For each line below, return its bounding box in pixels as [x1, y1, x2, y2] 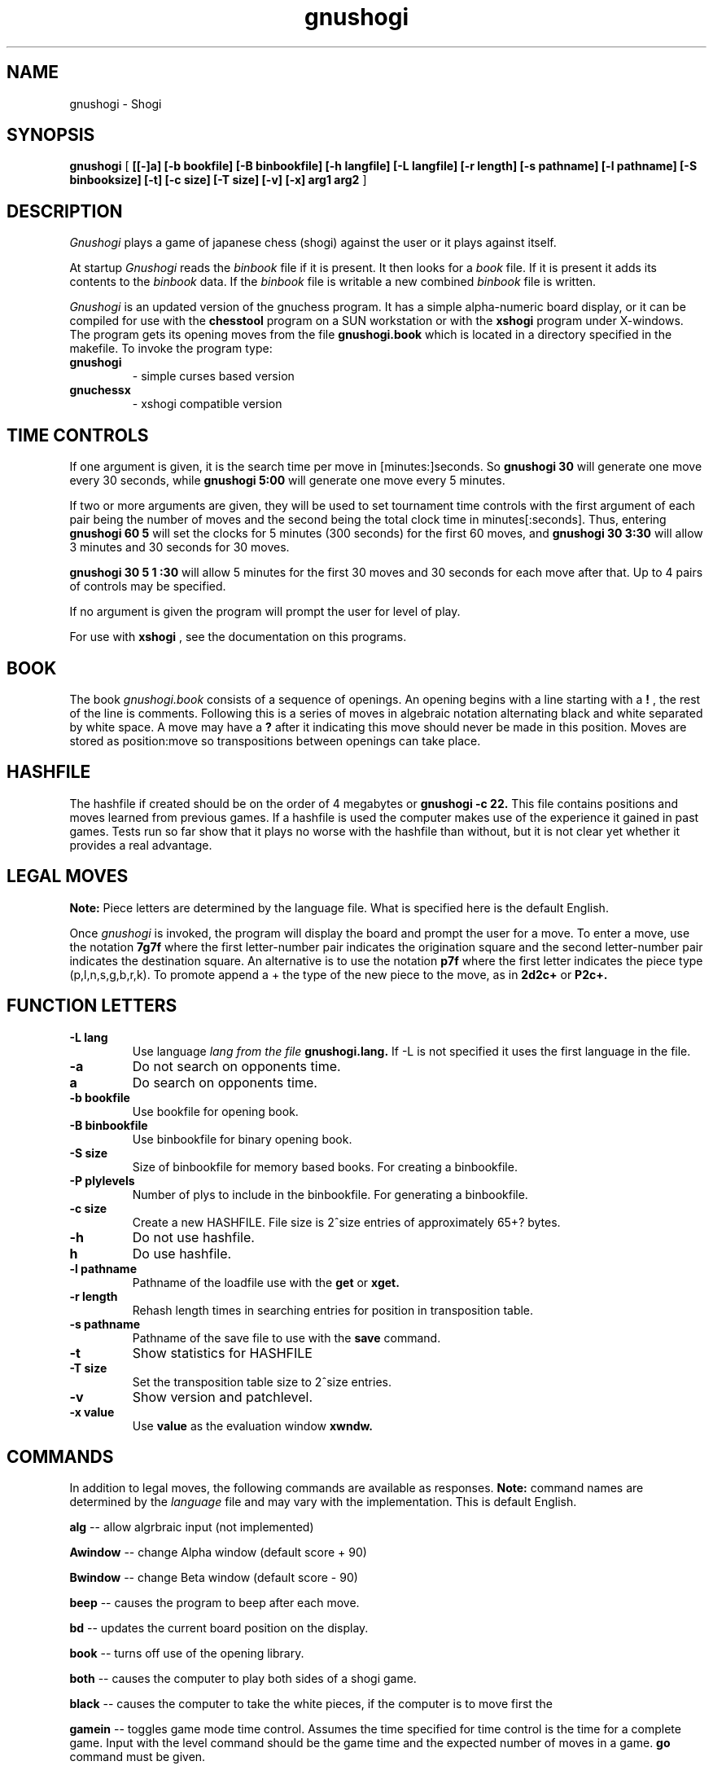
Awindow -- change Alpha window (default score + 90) [69, 1545, 367, 1560]
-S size [69, 1145, 108, 1160]
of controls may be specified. [69, 579, 226, 594]
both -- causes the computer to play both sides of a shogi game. [69, 1671, 417, 1686]
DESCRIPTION [7, 200, 123, 222]
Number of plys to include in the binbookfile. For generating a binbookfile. [132, 1187, 528, 1201]
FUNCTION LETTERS [7, 995, 177, 1017]
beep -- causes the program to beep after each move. [69, 1596, 360, 1610]
